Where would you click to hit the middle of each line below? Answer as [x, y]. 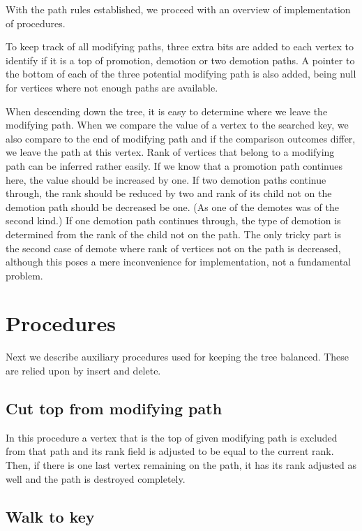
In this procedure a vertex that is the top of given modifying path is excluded [172, 437]
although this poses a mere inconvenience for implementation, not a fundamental [178, 262]
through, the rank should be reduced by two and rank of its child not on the [169, 193]
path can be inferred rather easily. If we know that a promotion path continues [174, 165]
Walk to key [50, 516]
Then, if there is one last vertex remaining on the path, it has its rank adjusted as [181, 464]
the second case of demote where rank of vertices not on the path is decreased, [173, 248]
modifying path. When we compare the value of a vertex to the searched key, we [177, 125]
